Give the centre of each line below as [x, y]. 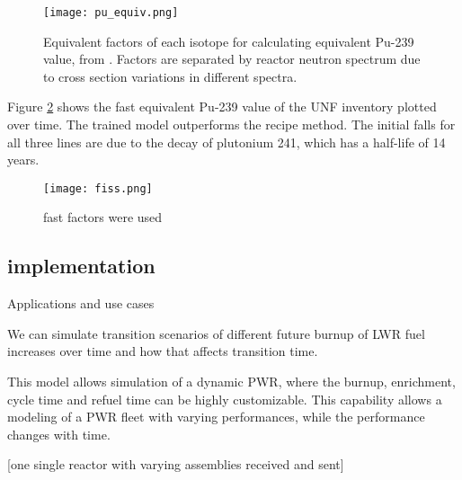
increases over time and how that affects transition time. [163, 351]
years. [23, 160]
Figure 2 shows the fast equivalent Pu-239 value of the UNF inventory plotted [222, 107]
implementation [81, 266]
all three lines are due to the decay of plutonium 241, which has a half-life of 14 [227, 142]
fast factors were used [103, 217]
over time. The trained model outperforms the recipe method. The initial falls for [231, 124]
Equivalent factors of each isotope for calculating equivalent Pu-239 [229, 41]
